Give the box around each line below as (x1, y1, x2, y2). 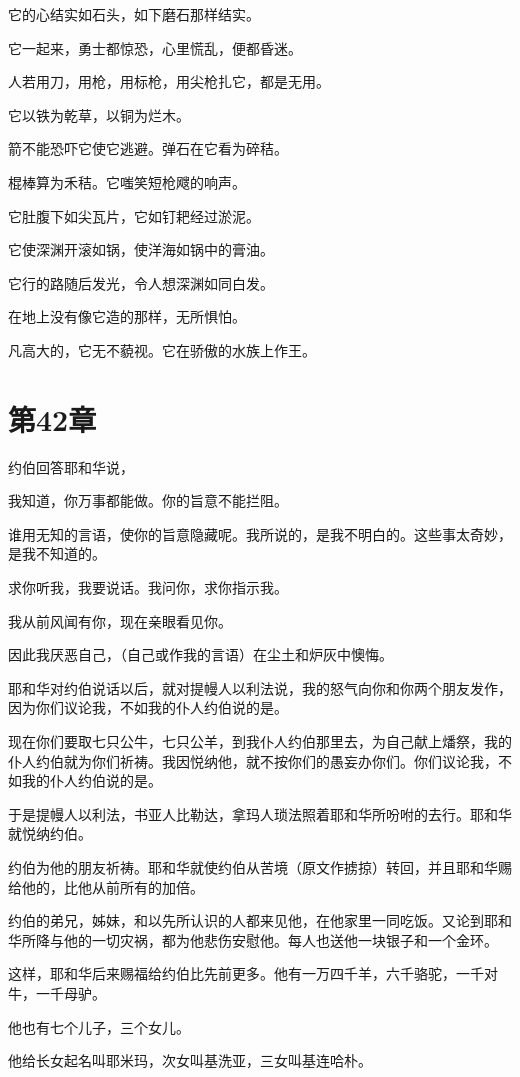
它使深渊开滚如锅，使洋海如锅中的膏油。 (8, 239, 274, 260)
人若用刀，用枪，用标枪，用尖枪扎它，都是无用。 (8, 71, 330, 92)
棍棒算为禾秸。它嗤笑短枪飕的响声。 (8, 171, 246, 192)
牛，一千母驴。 (8, 982, 106, 1003)
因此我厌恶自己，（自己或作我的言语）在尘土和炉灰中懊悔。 (8, 644, 393, 665)
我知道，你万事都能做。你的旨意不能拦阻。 (8, 490, 288, 511)
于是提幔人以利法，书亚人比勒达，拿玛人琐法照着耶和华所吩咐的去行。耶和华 (8, 803, 512, 824)
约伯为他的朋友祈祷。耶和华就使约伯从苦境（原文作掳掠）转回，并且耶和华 (8, 856, 498, 877)
